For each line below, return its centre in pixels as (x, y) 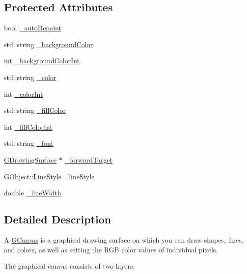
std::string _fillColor (35, 110)
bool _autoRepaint (33, 28)
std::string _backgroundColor (49, 44)
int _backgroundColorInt (42, 61)
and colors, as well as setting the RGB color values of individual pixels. (111, 249)
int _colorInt (24, 94)
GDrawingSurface (30, 159)
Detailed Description (58, 219)
